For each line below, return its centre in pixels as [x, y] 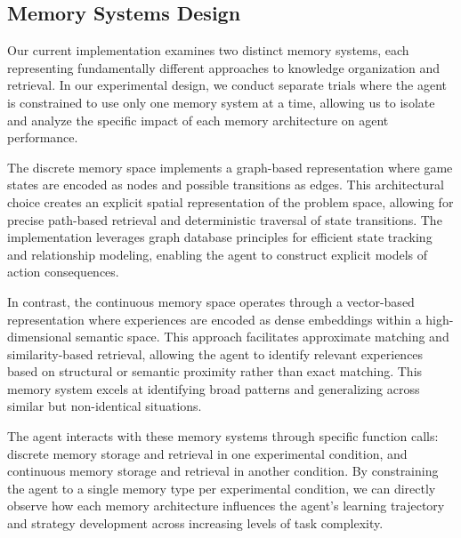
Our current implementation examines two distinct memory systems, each [208, 50]
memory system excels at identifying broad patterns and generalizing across [214, 388]
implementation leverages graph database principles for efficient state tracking [220, 237]
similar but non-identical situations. [105, 406]
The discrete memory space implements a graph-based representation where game [230, 167]
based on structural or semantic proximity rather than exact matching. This [215, 371]
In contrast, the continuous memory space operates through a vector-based [211, 301]
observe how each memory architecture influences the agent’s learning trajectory [226, 506]
